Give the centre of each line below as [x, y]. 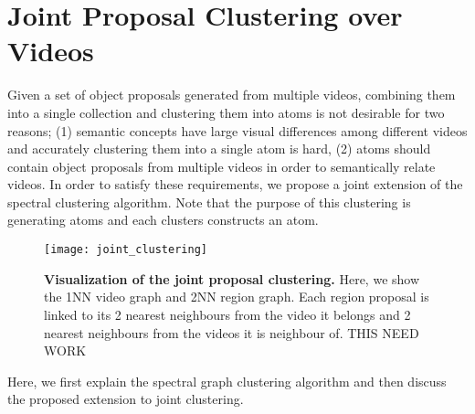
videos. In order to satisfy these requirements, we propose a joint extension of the [235, 184]
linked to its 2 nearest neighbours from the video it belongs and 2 [227, 314]
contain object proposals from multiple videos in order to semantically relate [222, 166]
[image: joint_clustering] [126, 250]
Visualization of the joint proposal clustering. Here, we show [232, 278]
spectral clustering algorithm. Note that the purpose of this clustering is [209, 202]
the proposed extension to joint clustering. [126, 399]
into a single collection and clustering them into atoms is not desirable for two [226, 112]
